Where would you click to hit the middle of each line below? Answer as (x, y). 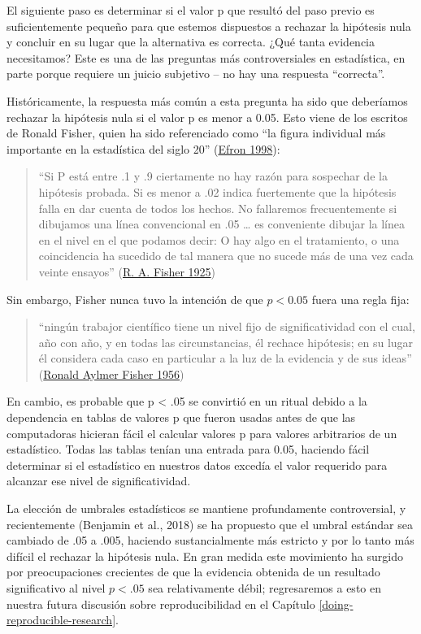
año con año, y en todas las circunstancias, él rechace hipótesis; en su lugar (226, 342)
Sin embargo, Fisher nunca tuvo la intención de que (135, 299)
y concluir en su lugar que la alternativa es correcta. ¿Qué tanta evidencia (191, 42)
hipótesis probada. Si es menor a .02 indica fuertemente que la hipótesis (217, 191)
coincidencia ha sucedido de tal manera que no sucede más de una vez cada (226, 256)
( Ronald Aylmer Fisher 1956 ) (111, 373)
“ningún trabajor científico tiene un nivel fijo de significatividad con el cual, (227, 326)
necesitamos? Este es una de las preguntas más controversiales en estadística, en (206, 57)
